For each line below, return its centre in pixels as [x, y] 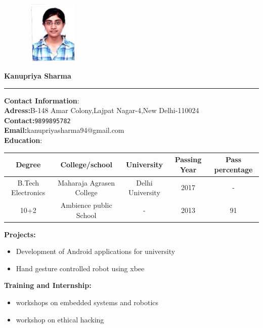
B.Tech [28, 182]
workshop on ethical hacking [60, 319]
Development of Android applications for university [96, 251]
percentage [233, 169]
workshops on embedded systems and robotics [87, 302]
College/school [86, 164]
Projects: [20, 234]
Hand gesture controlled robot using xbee [80, 268]
